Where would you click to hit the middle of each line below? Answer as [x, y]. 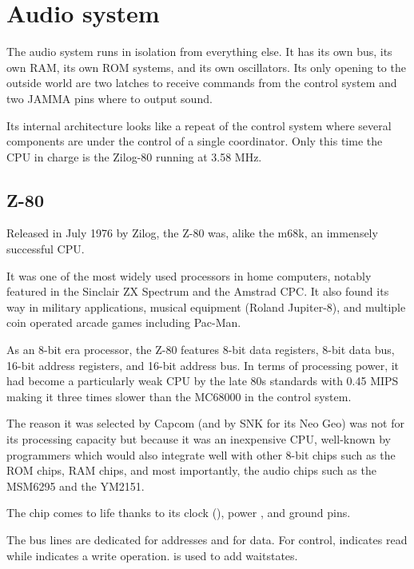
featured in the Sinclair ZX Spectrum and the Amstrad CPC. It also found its [198, 291]
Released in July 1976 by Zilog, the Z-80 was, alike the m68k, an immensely [192, 233]
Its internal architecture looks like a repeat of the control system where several [199, 125]
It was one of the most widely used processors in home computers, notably [189, 275]
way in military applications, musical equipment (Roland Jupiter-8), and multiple [206, 306]
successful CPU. [46, 249]
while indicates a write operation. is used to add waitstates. [152, 555]
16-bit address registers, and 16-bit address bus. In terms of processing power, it [203, 365]
